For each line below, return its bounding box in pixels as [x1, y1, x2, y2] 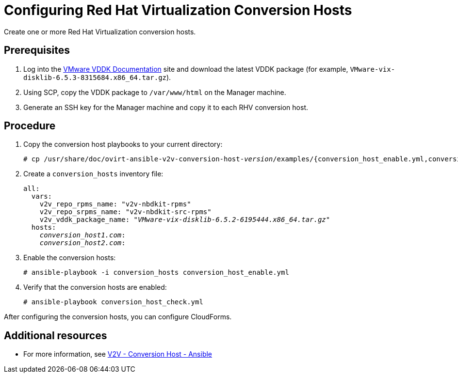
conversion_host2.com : [39, 239, 126, 247]
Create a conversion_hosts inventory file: [23, 170, 164, 178]
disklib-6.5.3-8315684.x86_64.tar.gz [23, 73, 167, 81]
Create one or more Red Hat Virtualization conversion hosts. [4, 27, 196, 36]
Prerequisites [4, 44, 70, 57]
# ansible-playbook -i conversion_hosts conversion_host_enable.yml [23, 268, 289, 277]
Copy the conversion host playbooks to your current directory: [23, 140, 223, 149]
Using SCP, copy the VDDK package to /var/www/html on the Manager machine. [23, 88, 286, 96]
